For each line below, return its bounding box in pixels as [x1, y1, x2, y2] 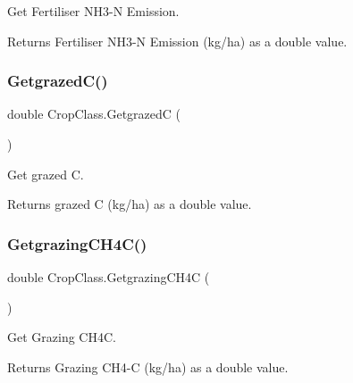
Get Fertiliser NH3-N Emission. [7, 2, 180, 20]
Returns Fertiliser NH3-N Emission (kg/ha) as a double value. [7, 31, 348, 50]
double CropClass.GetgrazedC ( [7, 104, 181, 123]
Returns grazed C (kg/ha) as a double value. [7, 195, 252, 213]
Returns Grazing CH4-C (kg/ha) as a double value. [7, 357, 289, 376]
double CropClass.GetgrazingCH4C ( [7, 268, 210, 286]
